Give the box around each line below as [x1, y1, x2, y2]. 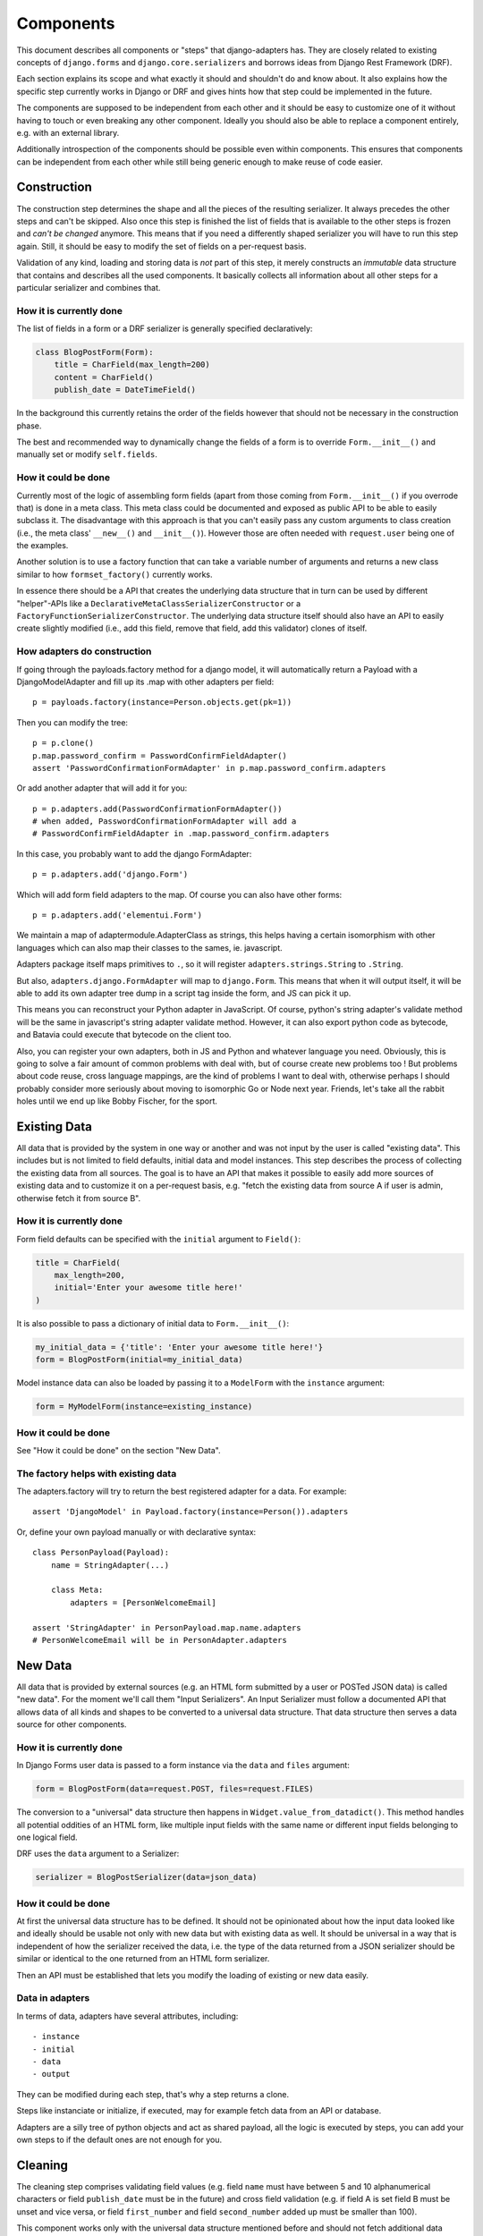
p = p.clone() [32, 738, 94, 749]
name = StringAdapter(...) [50, 1560, 170, 1570]
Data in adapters [16, 1992, 90, 2004]
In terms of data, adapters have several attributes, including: [16, 2011, 239, 2021]
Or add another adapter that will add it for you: [16, 783, 188, 793]
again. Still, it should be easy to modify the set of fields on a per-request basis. [16, 241, 307, 251]
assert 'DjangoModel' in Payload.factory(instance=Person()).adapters [32, 1507, 349, 1517]
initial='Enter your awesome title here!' [54, 1283, 243, 1292]
